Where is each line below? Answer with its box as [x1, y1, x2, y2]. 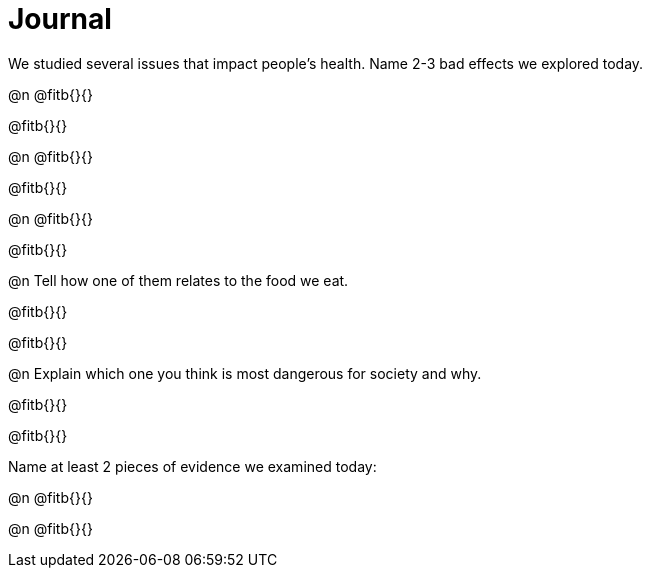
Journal [8, 2, 112, 36]
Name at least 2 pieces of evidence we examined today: [8, 457, 377, 475]
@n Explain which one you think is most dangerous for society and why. [8, 364, 482, 382]
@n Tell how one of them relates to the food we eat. [8, 271, 349, 289]
